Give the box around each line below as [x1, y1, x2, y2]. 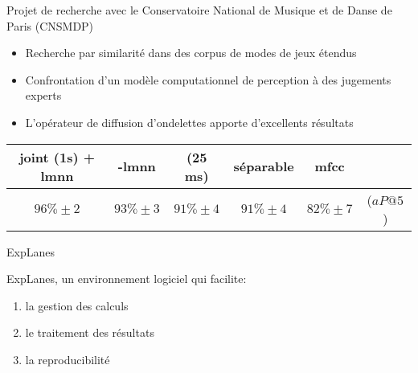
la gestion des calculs [25, 297, 129, 314]
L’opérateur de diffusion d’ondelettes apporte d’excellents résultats [25, 113, 354, 130]
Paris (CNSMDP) [6, 17, 94, 34]
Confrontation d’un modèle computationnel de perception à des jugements [25, 71, 391, 88]
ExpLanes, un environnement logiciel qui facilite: [6, 270, 247, 287]
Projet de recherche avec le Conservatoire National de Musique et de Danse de [6, 2, 392, 18]
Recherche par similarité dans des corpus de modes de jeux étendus [25, 44, 357, 61]
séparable [233, 157, 294, 176]
